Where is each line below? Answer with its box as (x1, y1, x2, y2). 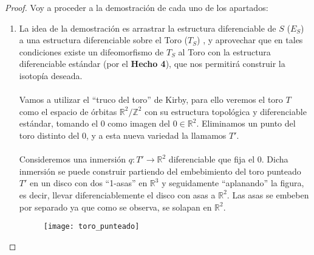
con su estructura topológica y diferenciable (145, 105, 307, 117)
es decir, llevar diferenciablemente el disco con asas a (19, 188, 216, 201)
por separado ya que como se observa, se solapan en (19, 200, 212, 213)
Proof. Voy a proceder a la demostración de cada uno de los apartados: (5, 1, 268, 13)
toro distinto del (19, 128, 80, 141)
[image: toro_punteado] (43, 222, 140, 231)
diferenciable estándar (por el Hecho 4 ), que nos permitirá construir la (19, 57, 285, 70)
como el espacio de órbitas (19, 105, 117, 117)
